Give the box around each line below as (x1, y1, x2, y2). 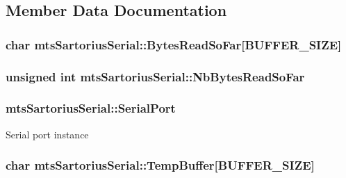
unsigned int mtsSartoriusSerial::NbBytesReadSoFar (6, 67, 305, 85)
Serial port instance (6, 127, 89, 141)
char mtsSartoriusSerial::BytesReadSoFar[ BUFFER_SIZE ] (6, 35, 342, 53)
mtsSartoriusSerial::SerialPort (6, 99, 176, 117)
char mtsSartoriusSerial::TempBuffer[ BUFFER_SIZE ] (6, 156, 315, 174)
